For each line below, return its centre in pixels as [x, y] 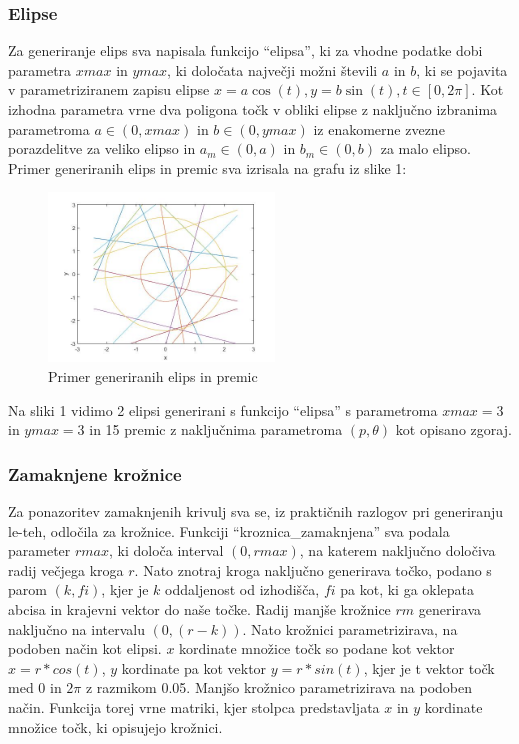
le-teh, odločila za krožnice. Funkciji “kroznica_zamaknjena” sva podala [229, 530]
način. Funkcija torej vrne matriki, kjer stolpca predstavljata [194, 706]
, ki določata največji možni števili [272, 69]
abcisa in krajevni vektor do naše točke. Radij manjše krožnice [199, 609]
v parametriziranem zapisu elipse [109, 89]
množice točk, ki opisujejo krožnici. [115, 726]
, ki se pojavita [462, 69]
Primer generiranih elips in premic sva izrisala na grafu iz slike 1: [207, 167]
